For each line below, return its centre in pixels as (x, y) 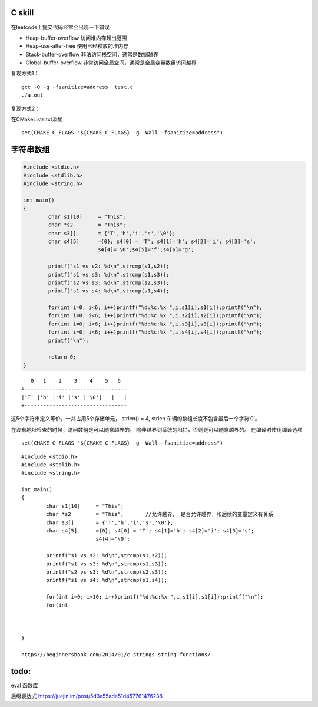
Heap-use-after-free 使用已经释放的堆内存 (77, 46)
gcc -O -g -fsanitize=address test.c (77, 87)
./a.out (32, 95)
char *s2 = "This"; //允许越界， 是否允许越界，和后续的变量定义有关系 (160, 514)
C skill (22, 13)
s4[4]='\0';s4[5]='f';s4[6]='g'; (146, 250)
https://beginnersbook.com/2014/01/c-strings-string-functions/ (116, 654)
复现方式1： (25, 73)
